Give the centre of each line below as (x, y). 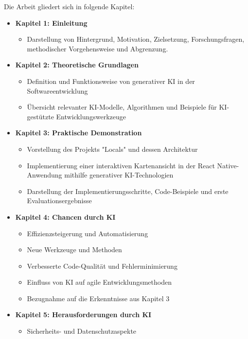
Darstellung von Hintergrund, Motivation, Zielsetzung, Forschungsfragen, (136, 39)
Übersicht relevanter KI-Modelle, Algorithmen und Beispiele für (122, 107)
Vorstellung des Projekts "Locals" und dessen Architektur (112, 149)
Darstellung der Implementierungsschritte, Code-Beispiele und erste (128, 191)
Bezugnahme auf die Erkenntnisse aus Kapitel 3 (98, 298)
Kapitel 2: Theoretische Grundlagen (77, 65)
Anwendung (44, 175)
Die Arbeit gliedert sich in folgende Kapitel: (69, 6)
